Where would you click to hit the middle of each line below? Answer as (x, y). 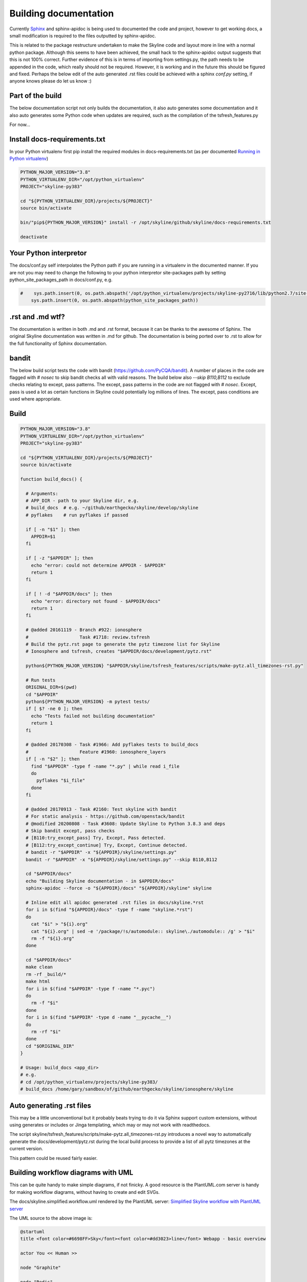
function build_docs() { (51, 479)
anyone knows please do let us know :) (50, 81)
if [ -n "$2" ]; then (53, 759)
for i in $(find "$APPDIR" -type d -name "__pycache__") (98, 1017)
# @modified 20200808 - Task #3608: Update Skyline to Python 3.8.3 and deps (126, 824)
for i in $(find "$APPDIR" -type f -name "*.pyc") (91, 989)
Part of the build (36, 96)
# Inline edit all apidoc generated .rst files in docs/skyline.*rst (115, 902)
